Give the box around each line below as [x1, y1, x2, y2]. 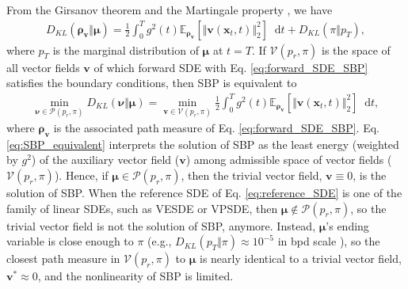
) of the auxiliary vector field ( [31, 151, 180, 168]
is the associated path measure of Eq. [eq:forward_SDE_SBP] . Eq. [53, 120, 379, 136]
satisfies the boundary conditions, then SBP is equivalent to [6, 74, 297, 91]
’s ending [326, 217, 369, 234]
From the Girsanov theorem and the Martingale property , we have [6, 2, 333, 17]
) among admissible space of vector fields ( [185, 151, 392, 168]
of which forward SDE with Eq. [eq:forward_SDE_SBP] [93, 59, 368, 75]
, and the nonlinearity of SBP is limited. [37, 268, 234, 284]
